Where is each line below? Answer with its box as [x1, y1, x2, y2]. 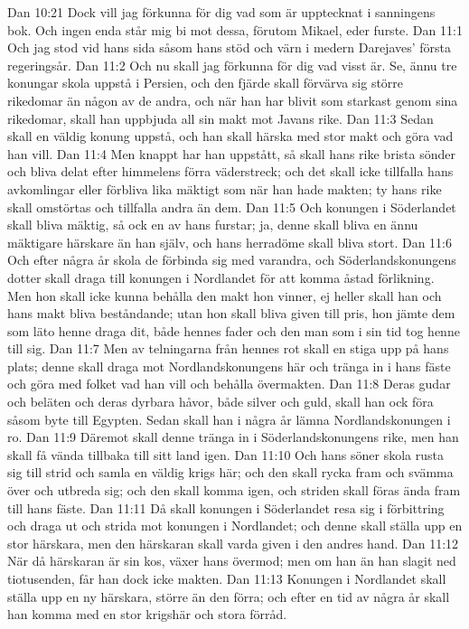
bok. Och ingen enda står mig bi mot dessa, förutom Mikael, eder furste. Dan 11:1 [7, 20, 463, 39]
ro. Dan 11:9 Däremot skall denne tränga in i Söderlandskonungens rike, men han [7, 427, 459, 446]
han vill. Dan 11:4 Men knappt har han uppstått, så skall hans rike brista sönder [7, 144, 455, 163]
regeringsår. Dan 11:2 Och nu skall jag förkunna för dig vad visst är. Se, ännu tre [7, 55, 457, 74]
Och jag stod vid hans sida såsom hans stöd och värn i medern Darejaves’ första [7, 38, 452, 57]
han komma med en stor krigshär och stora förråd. [7, 605, 287, 624]
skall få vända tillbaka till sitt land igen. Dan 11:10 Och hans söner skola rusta [7, 445, 444, 464]
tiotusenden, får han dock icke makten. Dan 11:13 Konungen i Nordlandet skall [7, 569, 446, 587]
